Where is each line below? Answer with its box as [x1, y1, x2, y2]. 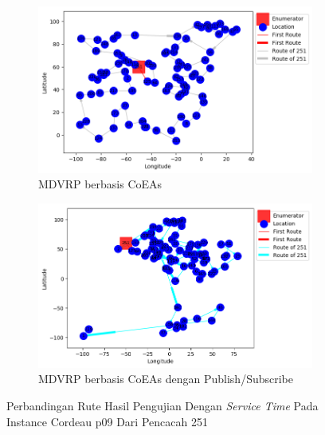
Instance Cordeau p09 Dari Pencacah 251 [6, 413, 208, 429]
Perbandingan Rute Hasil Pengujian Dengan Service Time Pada [6, 397, 319, 413]
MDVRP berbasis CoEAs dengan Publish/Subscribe [38, 370, 293, 387]
